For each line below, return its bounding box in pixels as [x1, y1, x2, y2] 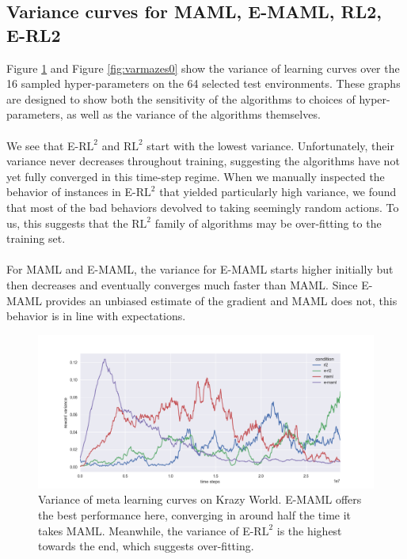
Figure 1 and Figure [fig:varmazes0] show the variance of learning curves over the [6, 59, 400, 76]
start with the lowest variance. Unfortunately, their [146, 137, 394, 153]
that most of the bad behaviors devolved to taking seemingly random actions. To [6, 198, 399, 215]
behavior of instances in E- [6, 183, 136, 200]
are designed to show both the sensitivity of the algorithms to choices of [6, 90, 356, 107]
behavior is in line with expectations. [6, 308, 186, 324]
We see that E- [6, 137, 79, 153]
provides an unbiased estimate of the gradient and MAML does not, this [45, 292, 397, 308]
